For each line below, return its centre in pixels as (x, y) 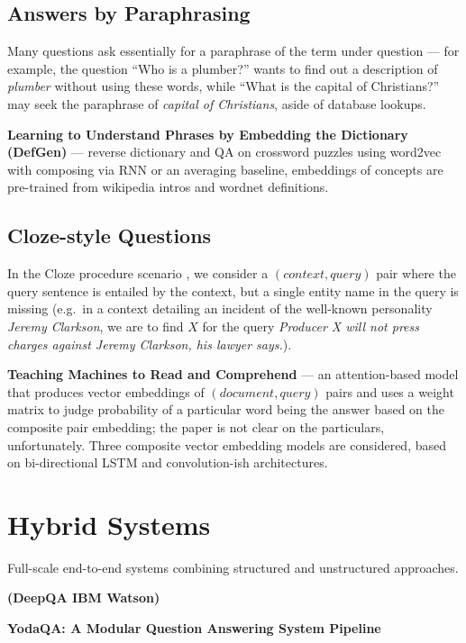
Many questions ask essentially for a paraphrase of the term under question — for (233, 51)
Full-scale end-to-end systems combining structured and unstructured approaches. (233, 567)
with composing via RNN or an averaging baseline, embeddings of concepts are (225, 169)
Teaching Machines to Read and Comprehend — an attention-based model (233, 374)
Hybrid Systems (109, 524)
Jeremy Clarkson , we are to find (96, 326)
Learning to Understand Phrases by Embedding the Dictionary (208, 134)
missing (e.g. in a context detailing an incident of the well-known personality (220, 308)
